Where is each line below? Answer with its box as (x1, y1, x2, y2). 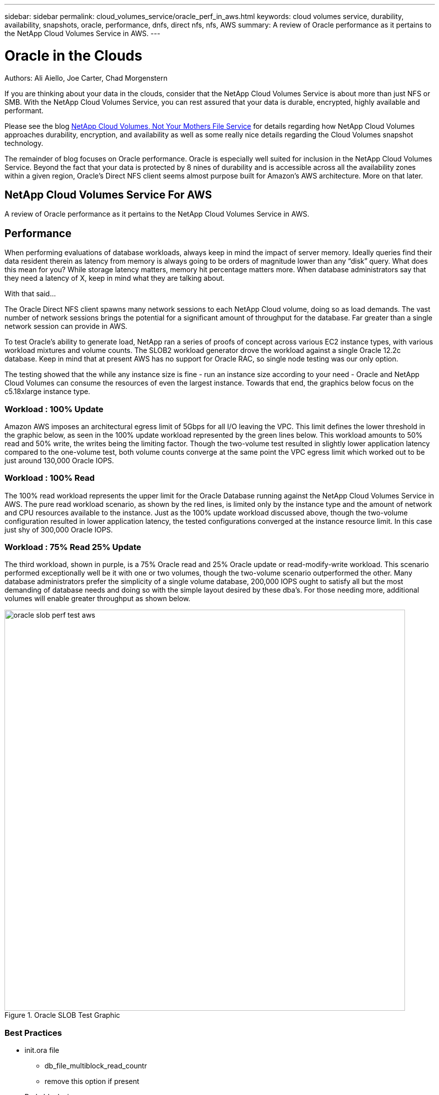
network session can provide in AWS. (5, 322, 128, 331)
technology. (5, 138, 44, 147)
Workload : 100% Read (5, 473, 95, 483)
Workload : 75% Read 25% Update (5, 542, 142, 553)
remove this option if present (45, 1077, 140, 1086)
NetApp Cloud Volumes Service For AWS (5, 188, 212, 201)
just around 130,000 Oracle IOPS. (5, 456, 114, 465)
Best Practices (5, 1027, 62, 1038)
